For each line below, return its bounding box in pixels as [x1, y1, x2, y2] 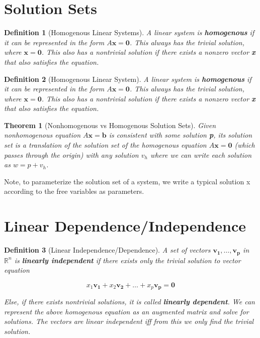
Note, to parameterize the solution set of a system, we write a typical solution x [4, 176, 250, 186]
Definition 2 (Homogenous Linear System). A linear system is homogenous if [4, 73, 251, 84]
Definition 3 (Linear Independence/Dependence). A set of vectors [4, 245, 211, 255]
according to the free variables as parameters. [4, 186, 144, 196]
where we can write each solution [150, 149, 251, 160]
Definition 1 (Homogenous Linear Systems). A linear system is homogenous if [4, 27, 254, 38]
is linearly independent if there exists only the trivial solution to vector [14, 255, 241, 265]
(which [234, 140, 255, 150]
